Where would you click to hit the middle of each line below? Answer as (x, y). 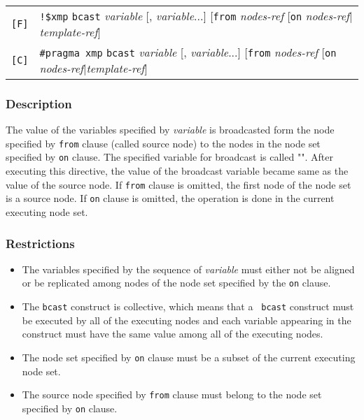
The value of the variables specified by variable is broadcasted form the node (170, 130)
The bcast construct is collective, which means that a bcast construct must (188, 306)
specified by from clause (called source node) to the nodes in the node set (163, 143)
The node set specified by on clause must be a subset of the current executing (189, 357)
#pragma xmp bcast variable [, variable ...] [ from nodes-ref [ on (188, 52)
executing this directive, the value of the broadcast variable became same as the (177, 171)
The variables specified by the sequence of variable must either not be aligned (188, 269)
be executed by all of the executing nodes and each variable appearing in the (187, 320)
